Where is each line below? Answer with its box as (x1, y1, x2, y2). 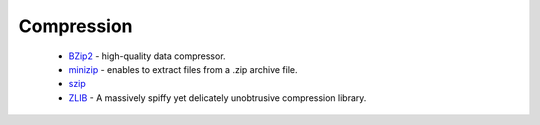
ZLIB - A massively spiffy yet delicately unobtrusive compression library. (68, 91, 367, 104)
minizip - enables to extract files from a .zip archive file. (68, 63, 298, 75)
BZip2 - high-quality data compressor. (68, 50, 226, 62)
